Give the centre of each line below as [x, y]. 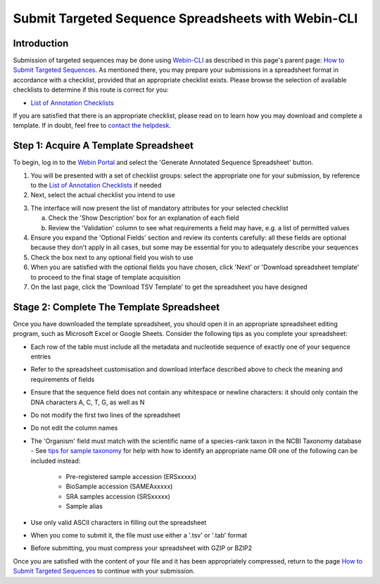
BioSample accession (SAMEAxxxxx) [119, 487]
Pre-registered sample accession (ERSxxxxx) [131, 476]
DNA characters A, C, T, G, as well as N [88, 402]
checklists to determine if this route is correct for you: [91, 90]
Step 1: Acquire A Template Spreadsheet [103, 145]
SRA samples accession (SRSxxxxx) [118, 496]
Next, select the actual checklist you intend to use [103, 195]
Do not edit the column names [74, 428]
